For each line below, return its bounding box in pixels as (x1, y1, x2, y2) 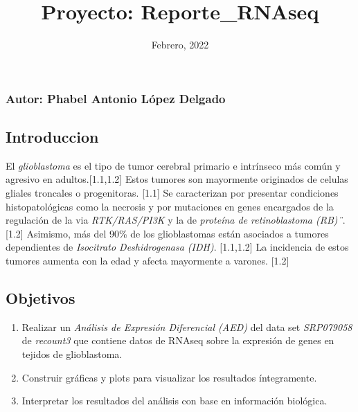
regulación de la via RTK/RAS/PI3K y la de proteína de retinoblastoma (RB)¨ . (6, 213, 346, 227)
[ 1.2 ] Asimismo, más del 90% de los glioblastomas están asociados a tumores (6, 226, 329, 240)
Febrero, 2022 (151, 37, 209, 52)
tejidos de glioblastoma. (21, 346, 123, 361)
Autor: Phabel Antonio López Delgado (6, 89, 226, 107)
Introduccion (6, 126, 99, 147)
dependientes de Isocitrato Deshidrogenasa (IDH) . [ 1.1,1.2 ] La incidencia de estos (6, 240, 349, 254)
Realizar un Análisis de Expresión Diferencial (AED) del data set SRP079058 (21, 319, 352, 334)
